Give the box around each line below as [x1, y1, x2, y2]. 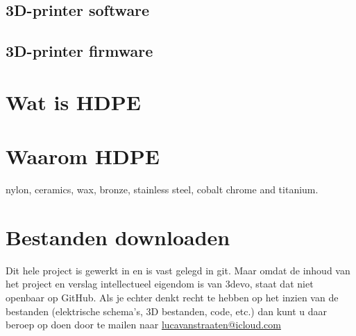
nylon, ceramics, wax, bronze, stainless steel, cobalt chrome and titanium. [6, 182, 319, 197]
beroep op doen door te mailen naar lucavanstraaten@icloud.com [6, 317, 281, 332]
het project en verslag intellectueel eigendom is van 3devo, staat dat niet [6, 276, 314, 291]
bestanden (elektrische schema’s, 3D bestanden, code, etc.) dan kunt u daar [6, 303, 328, 318]
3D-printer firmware [6, 40, 153, 62]
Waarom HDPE [6, 142, 160, 170]
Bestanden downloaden [6, 222, 230, 251]
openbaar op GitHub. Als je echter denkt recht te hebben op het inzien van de [6, 290, 339, 304]
